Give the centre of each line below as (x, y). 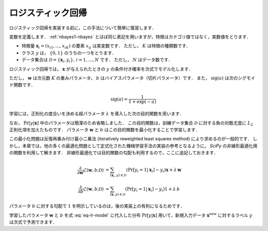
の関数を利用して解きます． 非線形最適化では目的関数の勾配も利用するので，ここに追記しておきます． (114, 153)
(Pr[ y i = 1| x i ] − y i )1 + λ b (152, 189)
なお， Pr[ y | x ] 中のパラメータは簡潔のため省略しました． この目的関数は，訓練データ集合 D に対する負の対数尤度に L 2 (131, 123)
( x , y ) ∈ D (118, 194)
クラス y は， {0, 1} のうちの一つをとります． (69, 53)
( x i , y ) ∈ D (118, 175)
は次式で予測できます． (33, 222)
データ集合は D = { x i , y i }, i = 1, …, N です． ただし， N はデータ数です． (97, 60)
